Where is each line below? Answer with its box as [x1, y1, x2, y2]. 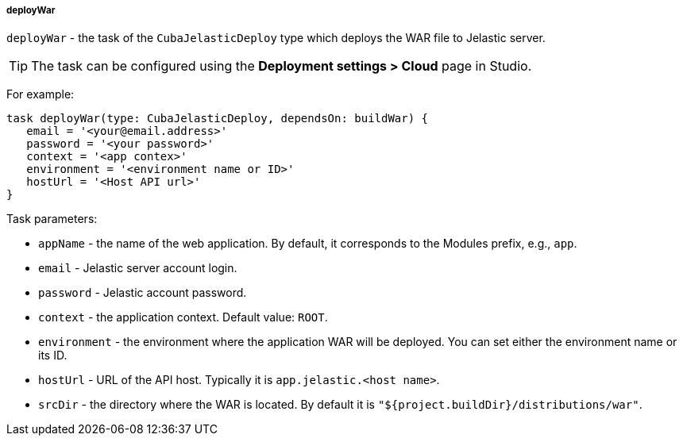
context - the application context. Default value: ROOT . [38, 310, 328, 325]
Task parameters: [6, 212, 98, 226]
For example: [6, 87, 75, 102]
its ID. [38, 348, 68, 363]
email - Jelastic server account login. [38, 261, 237, 275]
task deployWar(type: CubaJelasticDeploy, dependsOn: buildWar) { [6, 112, 429, 125]
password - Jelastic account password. [38, 286, 247, 300]
